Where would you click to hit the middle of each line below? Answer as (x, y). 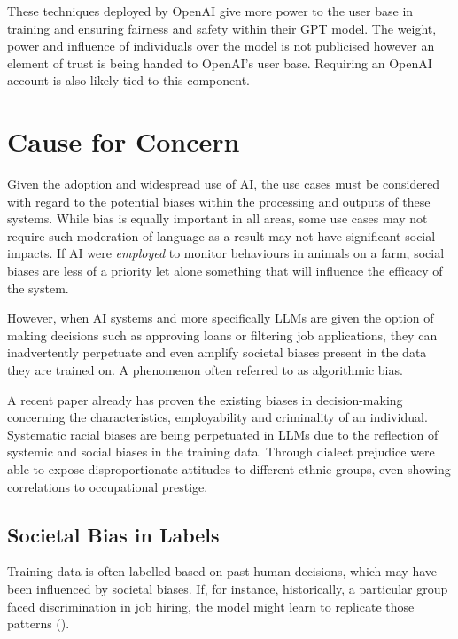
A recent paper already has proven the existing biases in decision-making (205, 399)
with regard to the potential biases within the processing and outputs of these (219, 201)
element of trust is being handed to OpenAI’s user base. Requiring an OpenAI (220, 62)
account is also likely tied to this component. (128, 80)
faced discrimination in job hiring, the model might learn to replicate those (211, 606)
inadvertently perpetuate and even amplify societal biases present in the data (217, 352)
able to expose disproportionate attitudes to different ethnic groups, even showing (229, 469)
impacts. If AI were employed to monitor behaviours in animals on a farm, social (226, 253)
